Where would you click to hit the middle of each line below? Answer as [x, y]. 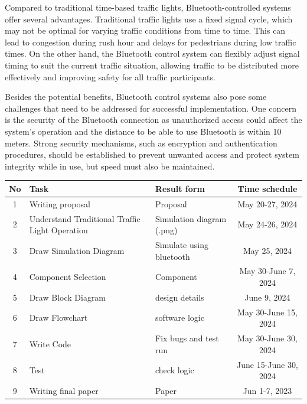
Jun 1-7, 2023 [267, 390]
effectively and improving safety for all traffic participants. [110, 76]
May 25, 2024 [267, 250]
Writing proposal [60, 203]
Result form [180, 188]
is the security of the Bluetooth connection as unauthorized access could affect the [153, 120]
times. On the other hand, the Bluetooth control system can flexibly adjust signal [152, 53]
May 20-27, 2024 [267, 203]
